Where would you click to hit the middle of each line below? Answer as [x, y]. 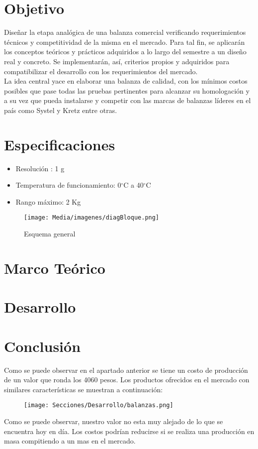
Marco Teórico [55, 268]
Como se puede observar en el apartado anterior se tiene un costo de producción [126, 370]
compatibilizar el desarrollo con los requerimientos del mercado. [101, 71]
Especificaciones [60, 144]
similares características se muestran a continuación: [84, 389]
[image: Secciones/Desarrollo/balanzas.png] [99, 405]
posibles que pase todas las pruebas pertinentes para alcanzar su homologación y [127, 90]
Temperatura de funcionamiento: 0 [68, 185]
